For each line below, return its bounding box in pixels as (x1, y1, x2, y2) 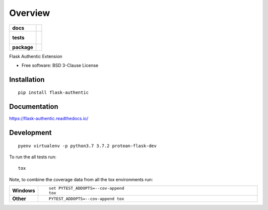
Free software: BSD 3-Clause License (21, 62, 99, 68)
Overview (9, 7, 50, 18)
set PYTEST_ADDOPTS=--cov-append (49, 186, 124, 191)
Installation (9, 75, 45, 84)
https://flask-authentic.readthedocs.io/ (9, 116, 89, 122)
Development (9, 129, 52, 137)
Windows (12, 187, 35, 194)
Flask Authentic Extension (9, 53, 63, 59)
